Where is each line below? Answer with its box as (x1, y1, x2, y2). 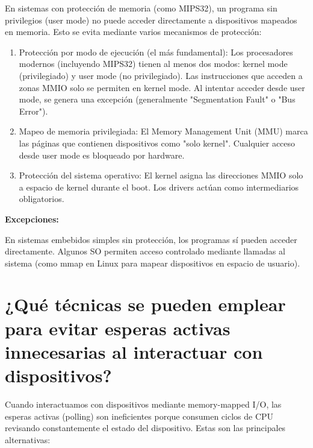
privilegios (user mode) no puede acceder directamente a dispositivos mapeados (5, 13, 297, 26)
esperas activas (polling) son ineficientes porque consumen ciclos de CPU (5, 409, 274, 422)
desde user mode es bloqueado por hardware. (19, 148, 185, 161)
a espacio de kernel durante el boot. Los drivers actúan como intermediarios (19, 180, 299, 193)
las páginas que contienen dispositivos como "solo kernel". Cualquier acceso (19, 136, 296, 149)
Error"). (19, 104, 48, 117)
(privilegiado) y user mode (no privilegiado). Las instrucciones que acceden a (19, 69, 303, 81)
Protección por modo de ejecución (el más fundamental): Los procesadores (19, 45, 293, 58)
